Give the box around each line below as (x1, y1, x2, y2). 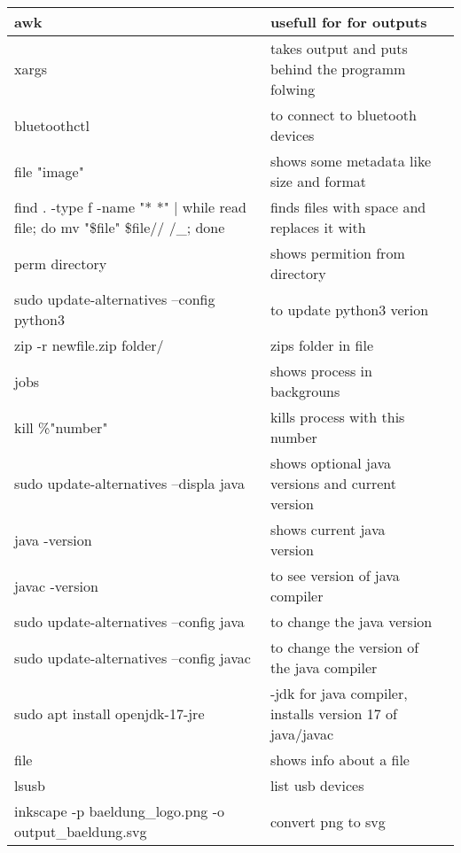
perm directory (14, 252, 107, 274)
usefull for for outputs (270, 12, 427, 32)
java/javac (270, 724, 333, 744)
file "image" (14, 160, 84, 182)
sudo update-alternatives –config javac (14, 647, 251, 668)
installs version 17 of (270, 703, 397, 724)
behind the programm (270, 58, 406, 79)
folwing (270, 79, 316, 99)
